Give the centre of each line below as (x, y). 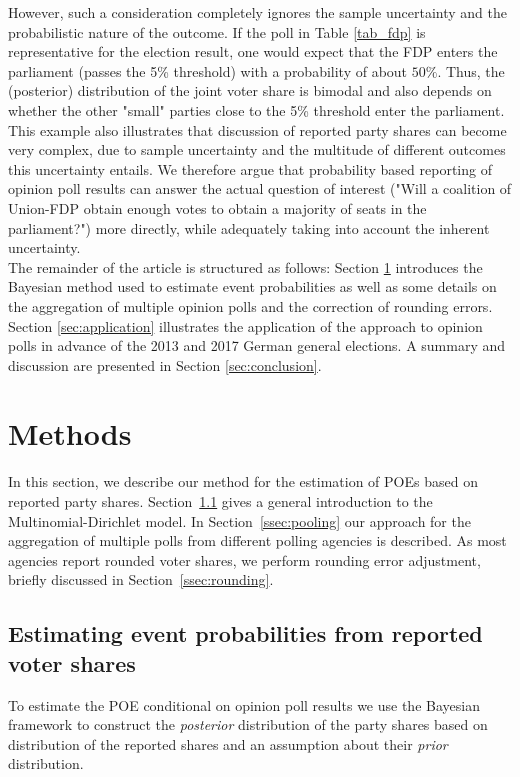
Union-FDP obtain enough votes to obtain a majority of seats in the (217, 207)
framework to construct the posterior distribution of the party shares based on (248, 724)
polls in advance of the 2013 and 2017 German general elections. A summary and (257, 345)
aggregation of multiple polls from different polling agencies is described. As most (257, 540)
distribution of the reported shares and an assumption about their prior (228, 743)
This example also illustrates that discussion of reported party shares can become (257, 129)
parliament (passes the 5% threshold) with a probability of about (208, 70)
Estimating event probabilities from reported (245, 633)
